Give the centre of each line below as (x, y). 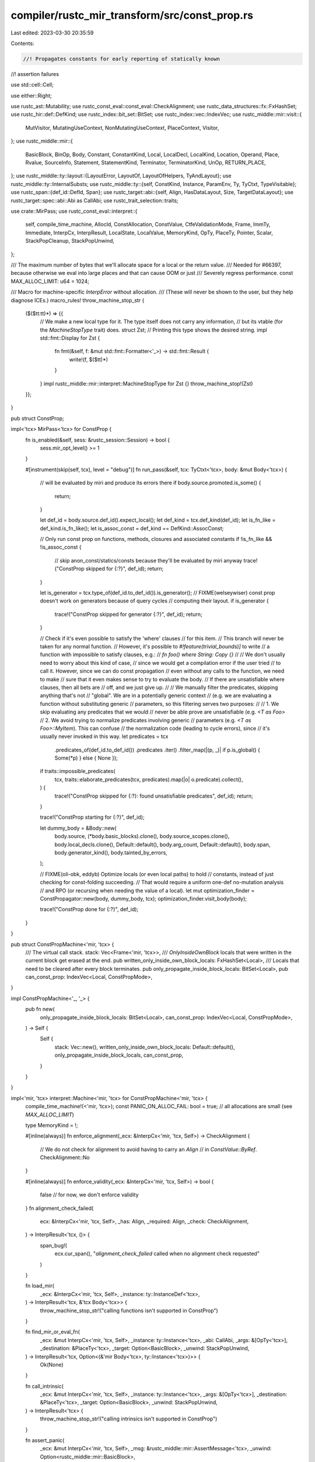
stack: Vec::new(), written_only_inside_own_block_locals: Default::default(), (145, 1047)
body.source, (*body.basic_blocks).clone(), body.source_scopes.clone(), (142, 836)
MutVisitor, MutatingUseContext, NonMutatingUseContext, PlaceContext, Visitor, (122, 127)
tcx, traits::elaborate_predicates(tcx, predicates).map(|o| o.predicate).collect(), (149, 779)
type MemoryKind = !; (52, 1125)
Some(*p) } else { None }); (86, 758)
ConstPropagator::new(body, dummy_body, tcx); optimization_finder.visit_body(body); (143, 898)
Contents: (22, 43)
